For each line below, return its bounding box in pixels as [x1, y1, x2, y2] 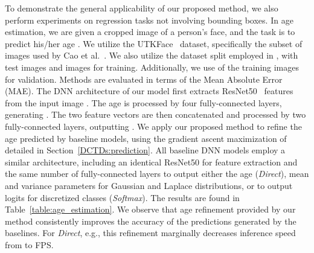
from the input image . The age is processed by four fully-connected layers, [5, 96, 282, 109]
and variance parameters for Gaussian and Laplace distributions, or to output [5, 179, 293, 191]
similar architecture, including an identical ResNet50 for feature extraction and [5, 155, 298, 168]
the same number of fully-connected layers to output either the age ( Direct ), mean [5, 167, 309, 180]
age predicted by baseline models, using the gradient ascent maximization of [5, 132, 287, 144]
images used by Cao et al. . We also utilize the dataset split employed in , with [5, 49, 298, 62]
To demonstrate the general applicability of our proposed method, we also [5, 2, 278, 14]
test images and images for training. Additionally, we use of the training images [5, 60, 300, 73]
